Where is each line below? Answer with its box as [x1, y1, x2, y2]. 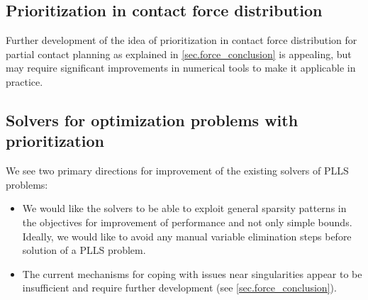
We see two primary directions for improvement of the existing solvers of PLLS [6, 163, 349, 178]
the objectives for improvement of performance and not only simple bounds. [22, 214, 352, 229]
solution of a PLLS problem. [22, 243, 146, 257]
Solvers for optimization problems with [6, 109, 299, 130]
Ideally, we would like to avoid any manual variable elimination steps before [22, 228, 352, 243]
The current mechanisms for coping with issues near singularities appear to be [22, 266, 362, 281]
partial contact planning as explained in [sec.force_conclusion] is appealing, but [6, 46, 352, 61]
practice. [6, 74, 43, 89]
